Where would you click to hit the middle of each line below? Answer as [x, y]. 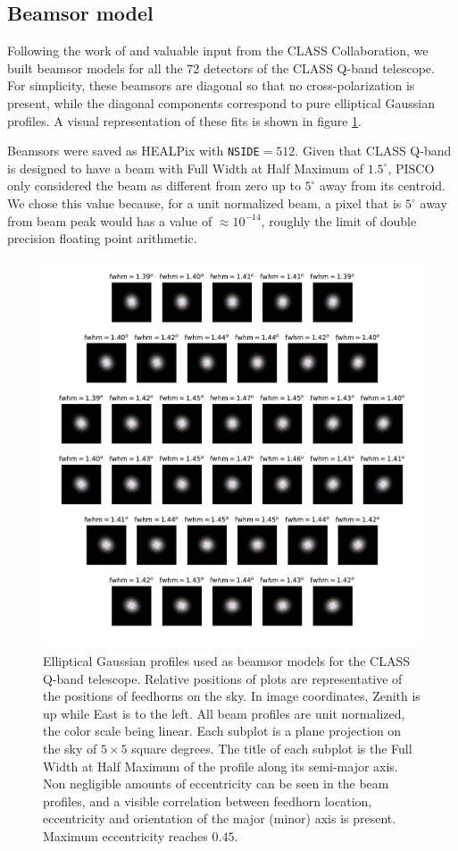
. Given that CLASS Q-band [373, 151]
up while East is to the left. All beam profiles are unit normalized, [224, 713]
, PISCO [411, 168]
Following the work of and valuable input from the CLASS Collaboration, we [218, 51]
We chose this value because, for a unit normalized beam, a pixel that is [204, 203]
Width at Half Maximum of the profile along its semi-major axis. [221, 766]
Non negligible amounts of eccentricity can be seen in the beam [216, 784]
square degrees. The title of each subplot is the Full [272, 748]
